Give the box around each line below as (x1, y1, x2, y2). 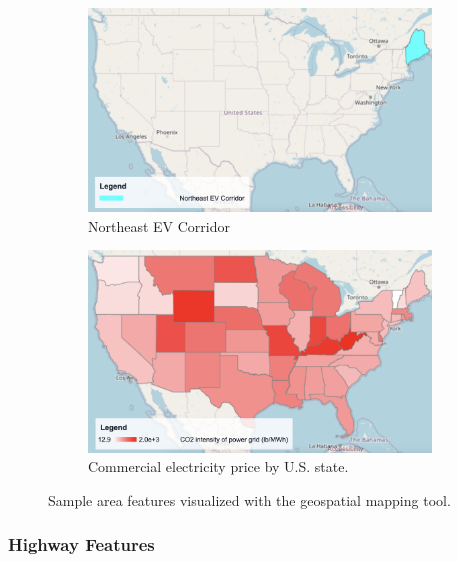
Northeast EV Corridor (88, 215, 231, 236)
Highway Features (8, 532, 155, 557)
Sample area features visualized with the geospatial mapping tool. (48, 489, 451, 510)
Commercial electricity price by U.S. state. (88, 456, 349, 477)
